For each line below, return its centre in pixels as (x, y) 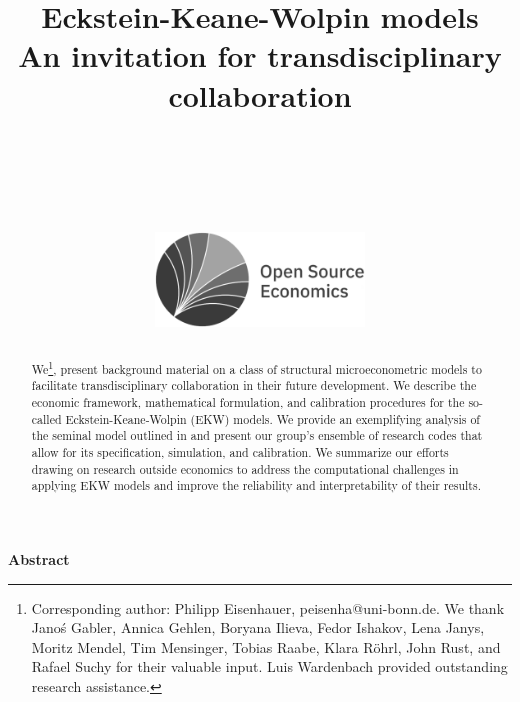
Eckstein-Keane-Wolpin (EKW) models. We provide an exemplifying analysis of (273, 418)
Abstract (39, 559)
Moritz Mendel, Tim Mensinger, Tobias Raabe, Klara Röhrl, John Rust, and (266, 646)
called (46, 418)
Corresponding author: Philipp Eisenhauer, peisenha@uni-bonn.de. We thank (268, 607)
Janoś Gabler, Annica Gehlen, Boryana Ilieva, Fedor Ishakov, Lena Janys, (258, 627)
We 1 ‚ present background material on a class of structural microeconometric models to (256, 367)
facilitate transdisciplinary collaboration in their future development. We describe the (254, 385)
